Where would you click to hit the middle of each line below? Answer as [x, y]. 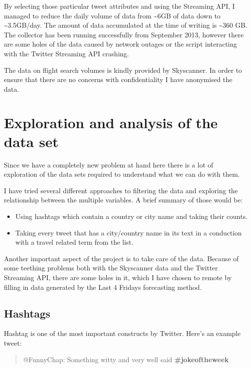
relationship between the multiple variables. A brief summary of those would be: [123, 200]
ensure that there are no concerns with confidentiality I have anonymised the [118, 79]
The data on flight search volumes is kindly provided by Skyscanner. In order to [123, 70]
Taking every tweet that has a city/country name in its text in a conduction [128, 232]
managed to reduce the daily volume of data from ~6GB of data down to [112, 15]
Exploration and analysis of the [111, 122]
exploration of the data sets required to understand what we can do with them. [122, 174]
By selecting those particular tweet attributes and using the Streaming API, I [119, 6]
